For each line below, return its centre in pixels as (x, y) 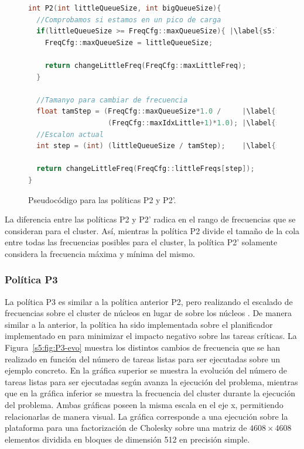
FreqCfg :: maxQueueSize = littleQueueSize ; (129, 42)
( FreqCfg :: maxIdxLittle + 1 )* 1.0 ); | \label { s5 (196, 123)
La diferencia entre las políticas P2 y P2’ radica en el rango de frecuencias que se (150, 219)
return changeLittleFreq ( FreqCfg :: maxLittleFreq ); (146, 65)
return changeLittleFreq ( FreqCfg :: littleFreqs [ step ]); (146, 169)
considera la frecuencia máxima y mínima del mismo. (100, 253)
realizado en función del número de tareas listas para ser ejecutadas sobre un (143, 359)
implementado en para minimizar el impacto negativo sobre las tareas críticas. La (151, 336)
